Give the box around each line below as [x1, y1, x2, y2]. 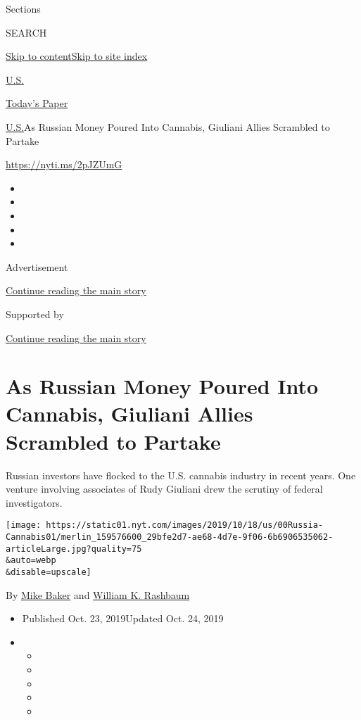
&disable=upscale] [6, 567, 91, 577]
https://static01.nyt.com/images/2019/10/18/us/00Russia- [46, 520, 324, 531]
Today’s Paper [6, 96, 68, 110]
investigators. [6, 495, 63, 510]
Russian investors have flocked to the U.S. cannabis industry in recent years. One [6, 467, 356, 482]
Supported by [6, 306, 64, 321]
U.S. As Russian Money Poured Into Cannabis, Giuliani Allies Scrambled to [6, 119, 330, 134]
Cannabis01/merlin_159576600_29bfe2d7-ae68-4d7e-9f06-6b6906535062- [6, 532, 334, 543]
